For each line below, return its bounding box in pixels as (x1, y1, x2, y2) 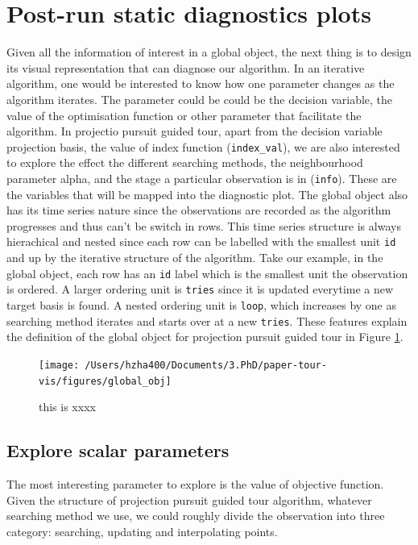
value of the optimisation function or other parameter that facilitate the (6, 106, 362, 123)
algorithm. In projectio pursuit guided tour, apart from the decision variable (6, 123, 383, 139)
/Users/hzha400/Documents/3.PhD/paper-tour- (85, 359, 327, 371)
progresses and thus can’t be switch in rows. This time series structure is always (6, 217, 401, 234)
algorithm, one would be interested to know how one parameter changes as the (6, 75, 395, 92)
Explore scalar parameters (6, 438, 230, 463)
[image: (39, 359, 80, 371)
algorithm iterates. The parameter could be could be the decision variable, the (6, 90, 393, 107)
